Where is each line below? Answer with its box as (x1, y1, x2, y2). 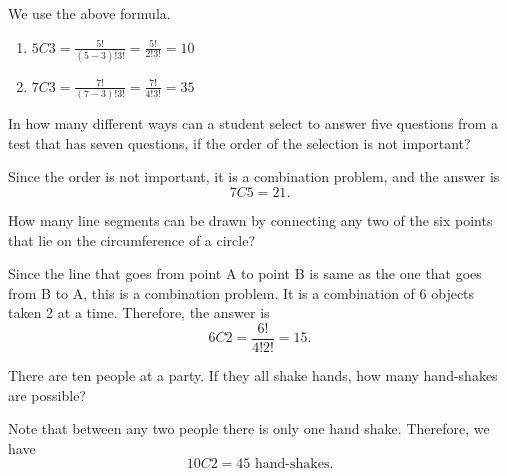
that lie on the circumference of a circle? (8, 229, 256, 250)
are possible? (8, 384, 86, 405)
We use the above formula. (8, 3, 171, 23)
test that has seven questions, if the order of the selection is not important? (8, 132, 471, 153)
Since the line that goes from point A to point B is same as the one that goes (8, 263, 482, 284)
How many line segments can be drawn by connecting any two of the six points (8, 210, 493, 230)
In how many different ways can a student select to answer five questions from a (8, 113, 499, 134)
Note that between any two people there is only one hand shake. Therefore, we (8, 418, 490, 439)
